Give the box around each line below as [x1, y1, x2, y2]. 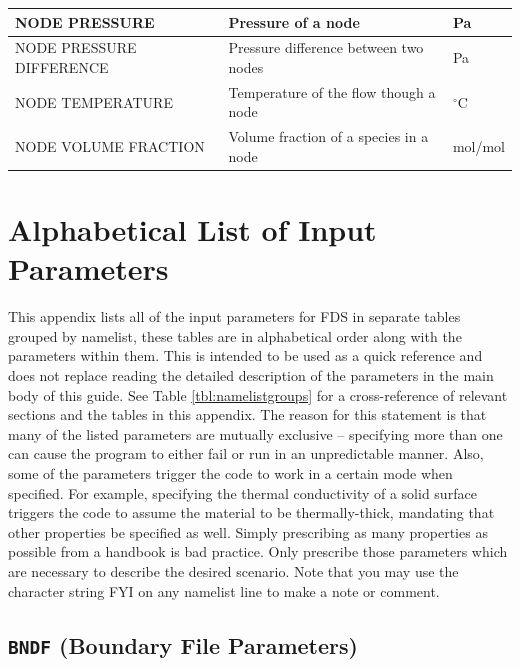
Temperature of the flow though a [228, 81, 436, 102]
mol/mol [452, 136, 505, 157]
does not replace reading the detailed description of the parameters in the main [8, 365, 494, 385]
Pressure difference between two [228, 37, 424, 58]
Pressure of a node [228, 11, 360, 32]
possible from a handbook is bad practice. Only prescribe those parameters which [8, 541, 508, 562]
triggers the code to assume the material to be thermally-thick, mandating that [8, 502, 495, 523]
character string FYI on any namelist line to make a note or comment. [8, 580, 440, 601]
